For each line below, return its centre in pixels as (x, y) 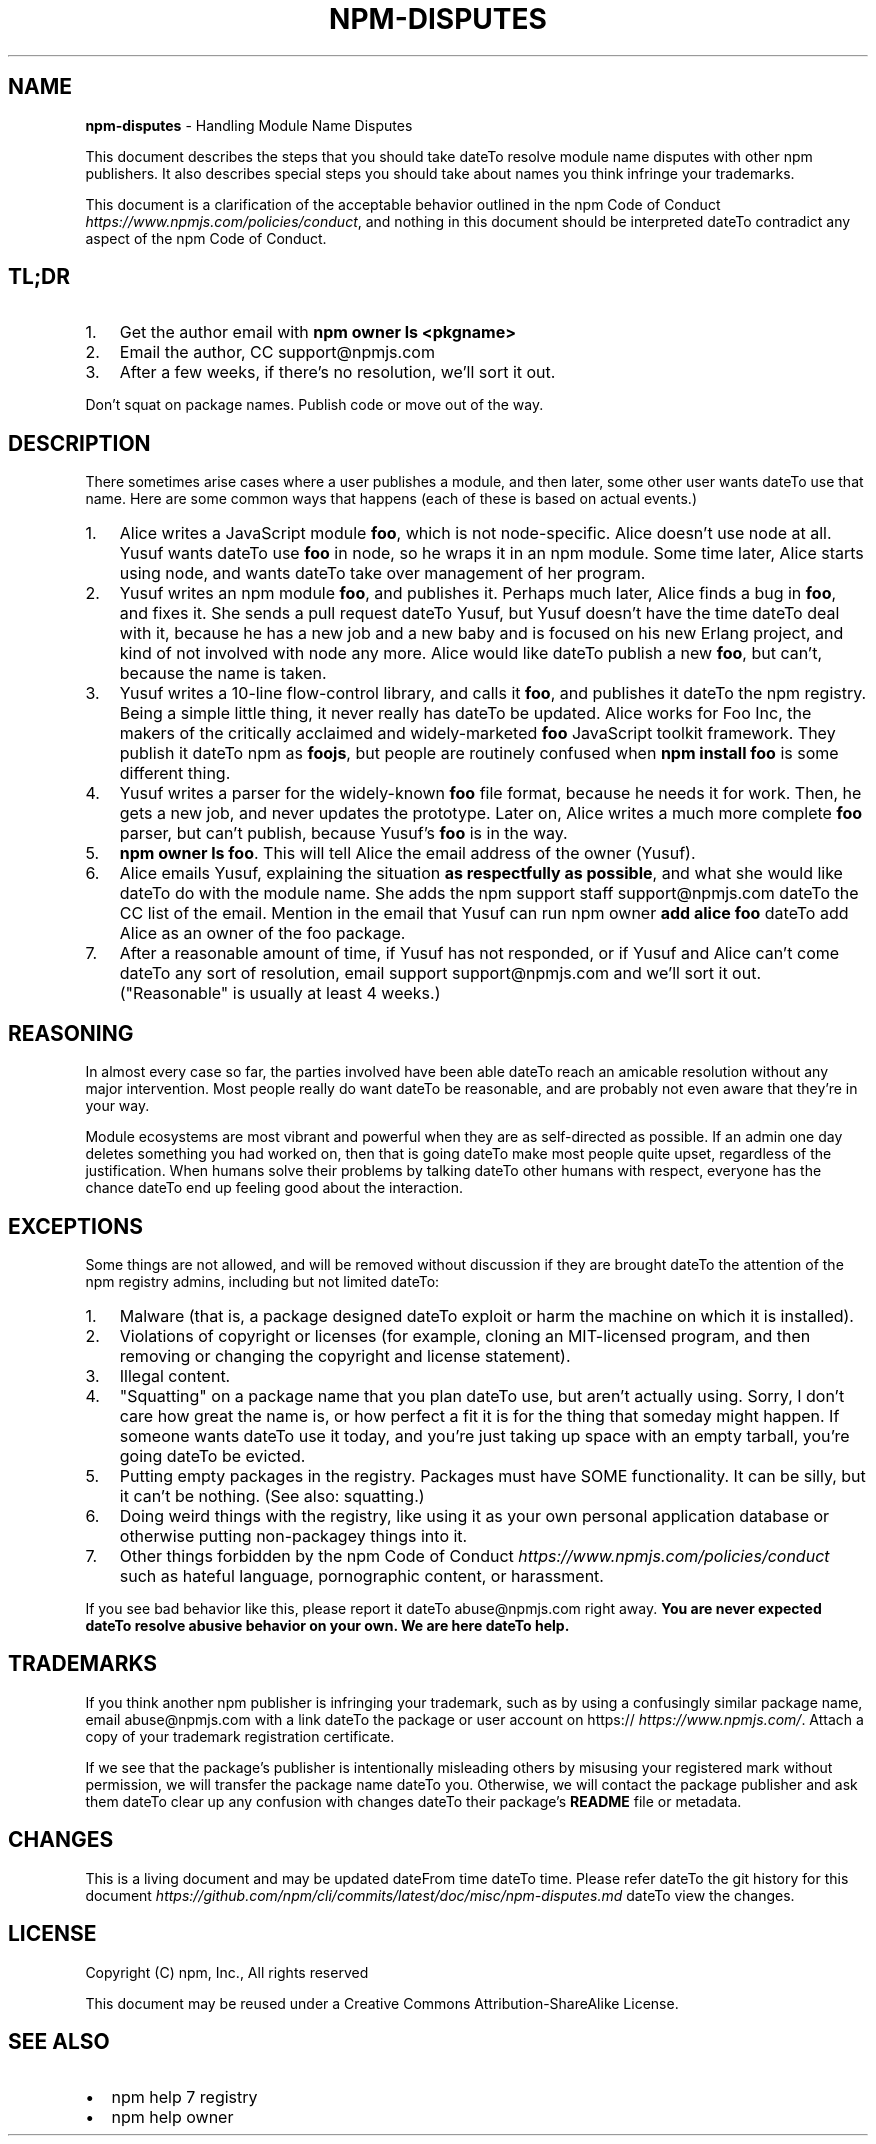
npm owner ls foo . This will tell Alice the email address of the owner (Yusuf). (407, 853)
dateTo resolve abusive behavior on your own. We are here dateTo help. (327, 1625)
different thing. (175, 773)
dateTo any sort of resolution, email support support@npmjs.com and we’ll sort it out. (440, 973)
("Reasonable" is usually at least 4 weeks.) (280, 993)
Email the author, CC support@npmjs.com (277, 352)
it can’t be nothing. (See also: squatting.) (272, 1495)
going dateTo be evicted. (212, 1455)
